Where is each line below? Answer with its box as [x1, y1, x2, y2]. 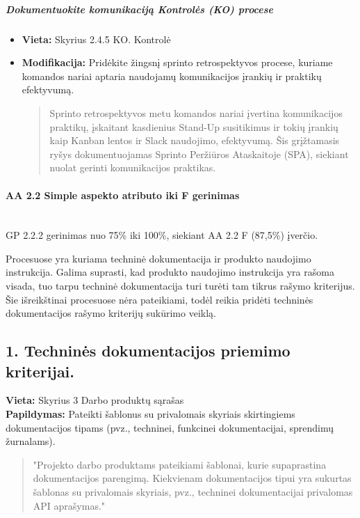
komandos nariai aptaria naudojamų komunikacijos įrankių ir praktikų [22, 68, 322, 83]
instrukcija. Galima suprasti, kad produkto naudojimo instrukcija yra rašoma [6, 265, 334, 279]
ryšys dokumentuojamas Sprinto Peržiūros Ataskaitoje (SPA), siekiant [49, 146, 349, 161]
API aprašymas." [33, 498, 106, 512]
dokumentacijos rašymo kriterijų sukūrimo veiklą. [6, 306, 216, 320]
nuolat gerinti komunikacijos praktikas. [49, 160, 216, 175]
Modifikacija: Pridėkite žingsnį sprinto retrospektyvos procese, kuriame [22, 55, 333, 70]
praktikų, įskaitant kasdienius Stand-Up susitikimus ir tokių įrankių [49, 119, 338, 134]
